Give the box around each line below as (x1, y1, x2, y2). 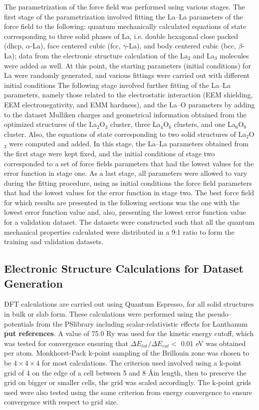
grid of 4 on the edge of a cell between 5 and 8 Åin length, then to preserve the (4, 367, 247, 378)
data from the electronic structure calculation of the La (18, 50, 188, 60)
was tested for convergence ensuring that (4, 338, 128, 348)
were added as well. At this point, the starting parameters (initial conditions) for (4, 60, 251, 70)
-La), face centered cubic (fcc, (30, 40, 121, 51)
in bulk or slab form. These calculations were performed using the (4, 309, 206, 319)
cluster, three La (110, 119, 161, 129)
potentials (4, 318, 34, 329)
